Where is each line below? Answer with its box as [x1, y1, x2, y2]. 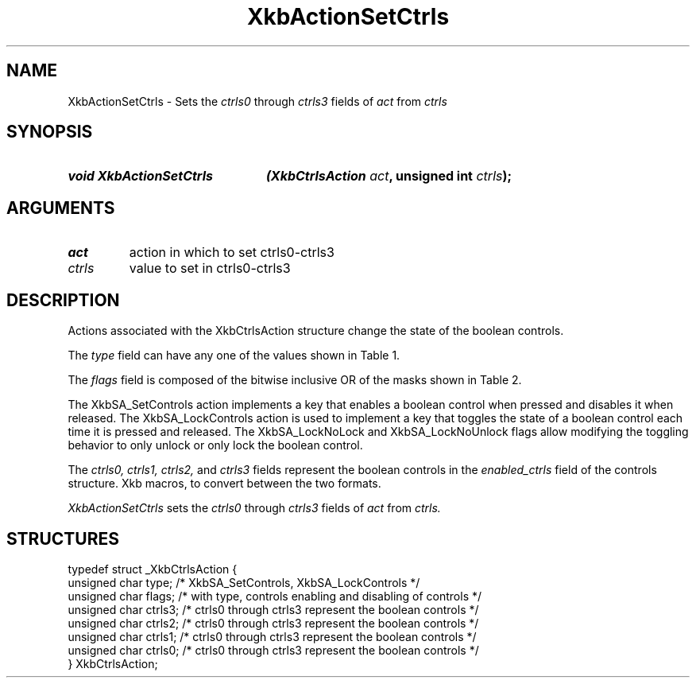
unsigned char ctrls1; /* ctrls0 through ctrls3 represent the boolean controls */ [68, 629, 477, 643]
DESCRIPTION [6, 290, 120, 310]
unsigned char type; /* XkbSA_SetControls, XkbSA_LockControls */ [68, 575, 420, 589]
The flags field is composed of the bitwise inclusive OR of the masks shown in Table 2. [68, 373, 522, 387]
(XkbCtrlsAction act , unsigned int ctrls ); [265, 168, 512, 185]
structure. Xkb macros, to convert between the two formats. [68, 476, 381, 491]
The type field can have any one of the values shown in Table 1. [68, 348, 400, 363]
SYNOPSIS [6, 122, 93, 142]
